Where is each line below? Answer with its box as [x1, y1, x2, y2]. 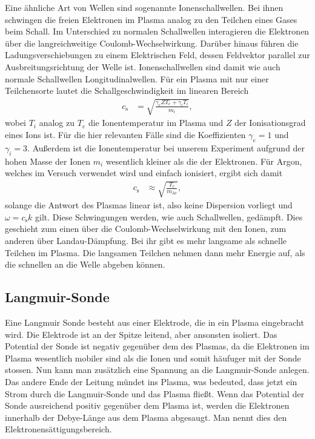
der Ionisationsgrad [234, 116, 306, 129]
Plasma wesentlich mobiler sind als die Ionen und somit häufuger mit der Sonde [5, 351, 301, 364]
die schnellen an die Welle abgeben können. [5, 258, 165, 271]
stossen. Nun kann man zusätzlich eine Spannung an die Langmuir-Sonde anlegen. [5, 363, 310, 376]
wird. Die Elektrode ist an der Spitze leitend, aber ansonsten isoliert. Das [5, 328, 277, 340]
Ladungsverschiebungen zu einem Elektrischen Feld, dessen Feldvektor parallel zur [5, 48, 310, 61]
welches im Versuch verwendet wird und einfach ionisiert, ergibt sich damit [5, 167, 283, 179]
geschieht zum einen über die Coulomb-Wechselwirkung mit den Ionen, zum [5, 222, 287, 235]
